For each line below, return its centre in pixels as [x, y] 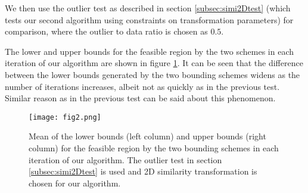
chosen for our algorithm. [75, 183]
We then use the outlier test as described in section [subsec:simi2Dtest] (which [148, 8]
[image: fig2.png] [65, 117]
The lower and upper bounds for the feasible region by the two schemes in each [149, 51]
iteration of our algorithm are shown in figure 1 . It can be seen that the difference [154, 63]
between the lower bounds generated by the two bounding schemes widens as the [153, 74]
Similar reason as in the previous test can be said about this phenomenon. [140, 98]
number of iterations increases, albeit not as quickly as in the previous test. [142, 86]
